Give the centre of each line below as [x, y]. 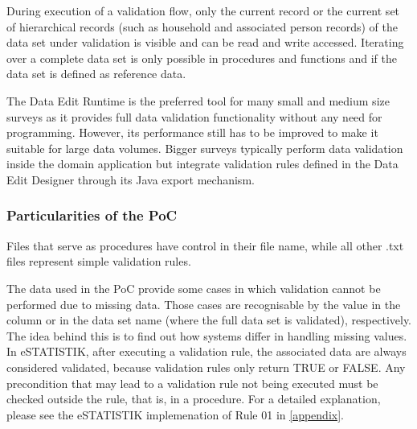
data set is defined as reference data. [96, 74]
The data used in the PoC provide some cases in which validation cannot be [194, 288]
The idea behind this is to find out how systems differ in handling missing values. [207, 335]
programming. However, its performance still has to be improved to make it [192, 132]
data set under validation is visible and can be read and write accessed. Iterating [205, 42]
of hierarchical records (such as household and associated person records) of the [202, 26]
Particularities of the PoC [92, 215]
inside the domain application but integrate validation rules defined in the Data [202, 164]
